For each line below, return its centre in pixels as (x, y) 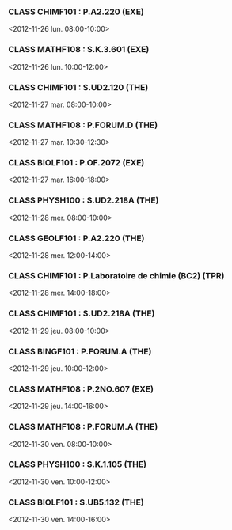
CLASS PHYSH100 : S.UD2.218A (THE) (84, 200)
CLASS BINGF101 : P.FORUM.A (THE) (80, 351)
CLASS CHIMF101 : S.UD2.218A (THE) (82, 313)
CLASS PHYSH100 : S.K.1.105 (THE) (78, 464)
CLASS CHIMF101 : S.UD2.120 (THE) (78, 87)
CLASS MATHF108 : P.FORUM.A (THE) (83, 427)
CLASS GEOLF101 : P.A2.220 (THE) (76, 238)
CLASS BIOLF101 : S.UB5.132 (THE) (76, 502)
